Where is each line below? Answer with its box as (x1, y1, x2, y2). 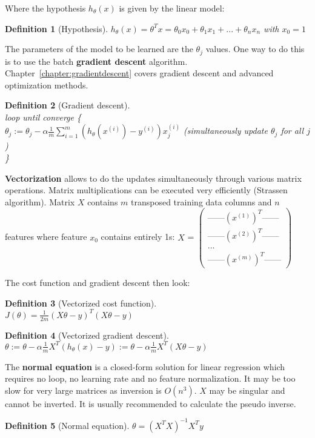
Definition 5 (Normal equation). (5, 419, 130, 431)
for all (280, 124, 304, 137)
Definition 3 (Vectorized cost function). (5, 296, 157, 309)
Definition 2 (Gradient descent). (5, 99, 130, 111)
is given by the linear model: (119, 2, 225, 14)
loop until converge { (5, 111, 81, 124)
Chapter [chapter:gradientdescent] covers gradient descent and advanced (5, 67, 274, 79)
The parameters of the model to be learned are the (5, 42, 193, 55)
